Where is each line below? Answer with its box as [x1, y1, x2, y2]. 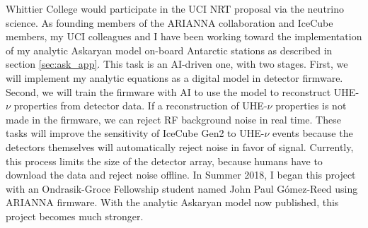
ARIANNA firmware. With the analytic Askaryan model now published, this [6, 195, 339, 210]
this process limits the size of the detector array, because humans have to [6, 153, 323, 168]
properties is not [275, 98, 347, 113]
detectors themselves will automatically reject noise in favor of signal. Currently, [6, 139, 354, 154]
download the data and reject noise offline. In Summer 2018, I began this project [6, 167, 356, 182]
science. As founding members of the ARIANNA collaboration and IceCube [6, 15, 333, 30]
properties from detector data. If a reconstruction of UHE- [13, 98, 268, 113]
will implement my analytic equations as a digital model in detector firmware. [6, 70, 343, 85]
